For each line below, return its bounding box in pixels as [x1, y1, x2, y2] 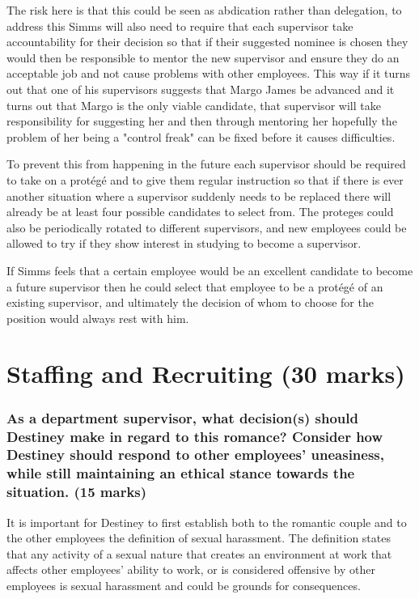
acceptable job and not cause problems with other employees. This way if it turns [6, 65, 411, 82]
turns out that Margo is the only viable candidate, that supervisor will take [6, 96, 381, 113]
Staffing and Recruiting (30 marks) [6, 357, 405, 390]
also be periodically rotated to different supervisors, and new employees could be [6, 219, 407, 236]
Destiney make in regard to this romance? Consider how [6, 426, 383, 446]
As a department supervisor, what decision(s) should [6, 407, 358, 427]
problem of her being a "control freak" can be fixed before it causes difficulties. [6, 128, 396, 145]
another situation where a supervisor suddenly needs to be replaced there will [6, 187, 391, 204]
